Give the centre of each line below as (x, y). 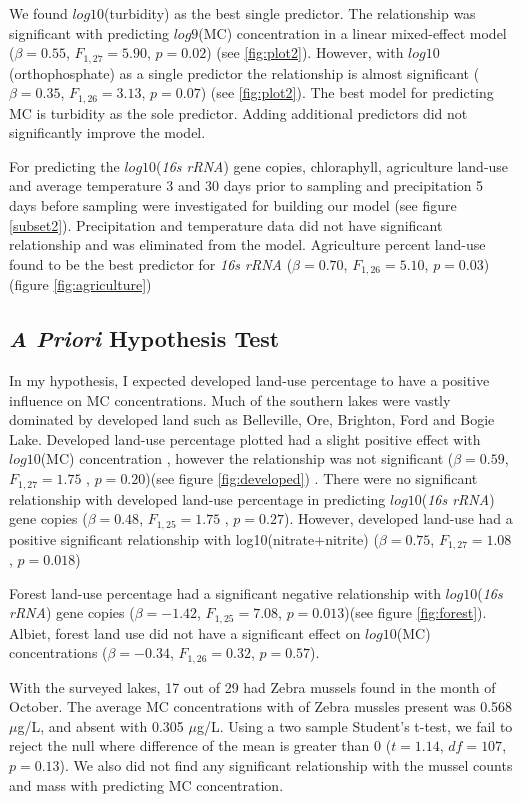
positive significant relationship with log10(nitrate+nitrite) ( (194, 538)
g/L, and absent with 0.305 (100, 725)
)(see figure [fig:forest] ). (415, 612)
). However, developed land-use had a (398, 518)
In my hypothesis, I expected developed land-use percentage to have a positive (249, 380)
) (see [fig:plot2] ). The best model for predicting (347, 92)
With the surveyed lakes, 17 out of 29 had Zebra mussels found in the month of (252, 686)
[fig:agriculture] (100, 284)
